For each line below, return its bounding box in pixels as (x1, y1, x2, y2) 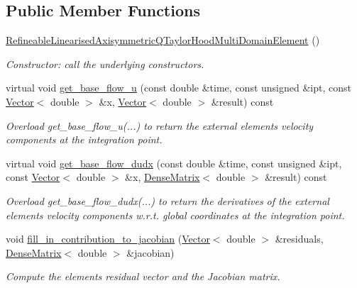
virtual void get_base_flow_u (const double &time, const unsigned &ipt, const (6, 80, 351, 95)
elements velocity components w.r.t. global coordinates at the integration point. (6, 207, 345, 222)
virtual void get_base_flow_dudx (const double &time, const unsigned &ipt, (6, 155, 342, 170)
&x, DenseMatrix (125, 170, 200, 184)
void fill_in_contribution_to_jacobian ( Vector (6, 231, 210, 246)
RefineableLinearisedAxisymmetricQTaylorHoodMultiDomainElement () (6, 33, 320, 48)
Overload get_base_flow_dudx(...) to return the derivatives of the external (6, 193, 329, 208)
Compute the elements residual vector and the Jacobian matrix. (6, 269, 280, 284)
